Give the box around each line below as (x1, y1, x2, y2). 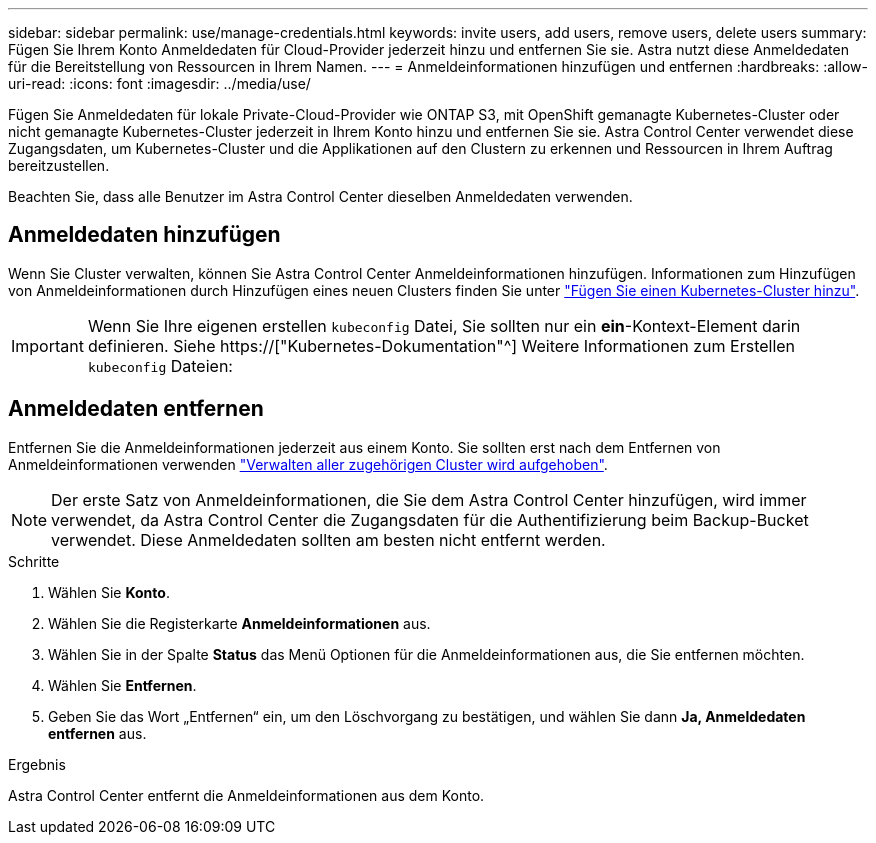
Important (11, 335, 84, 356)
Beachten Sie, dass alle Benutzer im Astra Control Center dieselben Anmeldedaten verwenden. (8, 188, 633, 205)
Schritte (8, 552, 60, 570)
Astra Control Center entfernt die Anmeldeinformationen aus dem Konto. (8, 786, 485, 804)
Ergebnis (8, 755, 66, 773)
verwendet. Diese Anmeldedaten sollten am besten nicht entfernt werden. (51, 529, 606, 550)
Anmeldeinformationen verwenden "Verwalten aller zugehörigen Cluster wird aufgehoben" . (8, 455, 608, 473)
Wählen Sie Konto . (48, 583, 170, 601)
